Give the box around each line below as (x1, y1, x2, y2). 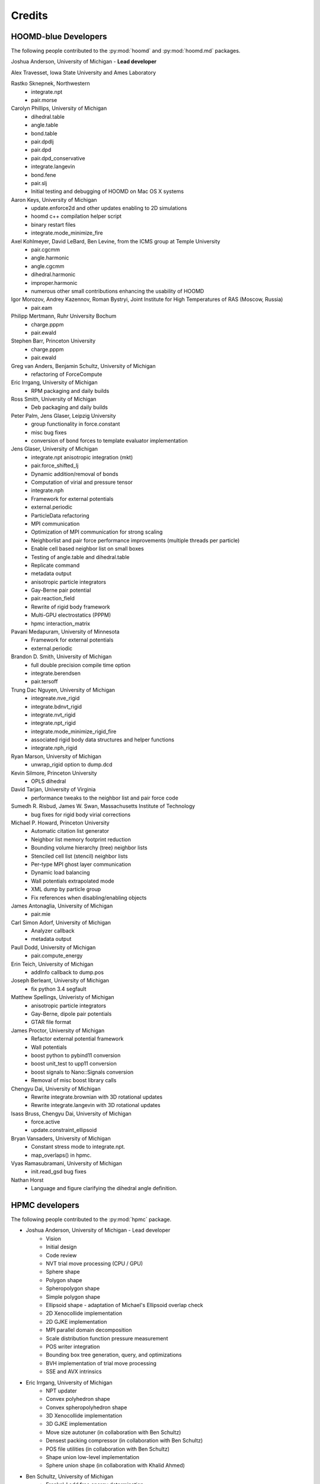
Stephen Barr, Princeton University (11, 337, 96, 344)
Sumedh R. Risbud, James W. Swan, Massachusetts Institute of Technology (11, 803, 196, 810)
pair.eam (31, 304, 53, 311)
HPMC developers (11, 1200, 80, 1210)
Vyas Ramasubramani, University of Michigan (11, 1160, 123, 1167)
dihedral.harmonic (31, 271, 76, 278)
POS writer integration (46, 1343, 100, 1350)
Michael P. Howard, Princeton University (11, 819, 110, 826)
